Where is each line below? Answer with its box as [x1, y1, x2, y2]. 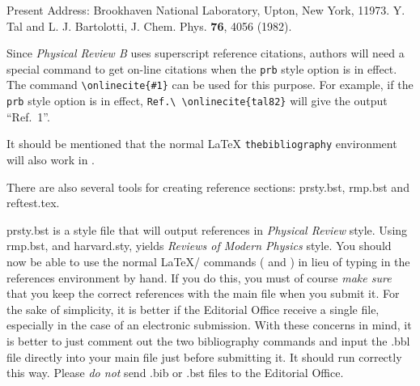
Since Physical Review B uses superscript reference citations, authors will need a [6, 45, 405, 62]
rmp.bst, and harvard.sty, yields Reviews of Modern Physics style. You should [6, 237, 392, 254]
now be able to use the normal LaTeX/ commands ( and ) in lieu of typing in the [6, 252, 410, 269]
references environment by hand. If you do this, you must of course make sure [6, 269, 392, 286]
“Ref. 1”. [6, 108, 50, 125]
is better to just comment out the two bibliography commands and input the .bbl [6, 332, 410, 349]
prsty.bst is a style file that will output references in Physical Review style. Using [6, 221, 408, 238]
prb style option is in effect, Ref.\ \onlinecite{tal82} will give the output [6, 92, 388, 109]
